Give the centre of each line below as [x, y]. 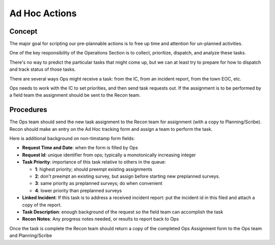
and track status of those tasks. [43, 69]
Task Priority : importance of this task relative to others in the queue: [94, 162]
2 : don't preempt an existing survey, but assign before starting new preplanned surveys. [127, 176]
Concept [23, 31]
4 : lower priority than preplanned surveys [78, 190]
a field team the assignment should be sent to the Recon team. [75, 95]
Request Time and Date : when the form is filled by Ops [80, 148]
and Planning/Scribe [31, 236]
